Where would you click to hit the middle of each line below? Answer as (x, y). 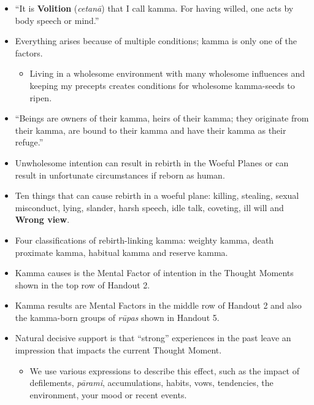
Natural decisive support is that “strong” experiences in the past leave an (153, 338)
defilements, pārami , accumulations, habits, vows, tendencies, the (151, 383)
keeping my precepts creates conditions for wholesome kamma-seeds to (162, 85)
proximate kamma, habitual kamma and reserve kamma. (121, 252)
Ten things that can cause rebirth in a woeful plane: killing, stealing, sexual (157, 195)
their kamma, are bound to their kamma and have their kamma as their (151, 130)
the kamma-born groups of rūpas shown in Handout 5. (117, 317)
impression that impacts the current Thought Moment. (118, 350)
